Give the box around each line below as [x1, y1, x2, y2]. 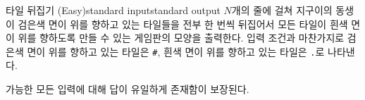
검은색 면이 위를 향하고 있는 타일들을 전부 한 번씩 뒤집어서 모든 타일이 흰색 [18, 16, 348, 31]
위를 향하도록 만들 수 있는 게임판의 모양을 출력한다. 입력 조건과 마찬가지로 [18, 30, 345, 45]
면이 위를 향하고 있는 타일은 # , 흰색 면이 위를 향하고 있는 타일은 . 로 [27, 44, 325, 58]
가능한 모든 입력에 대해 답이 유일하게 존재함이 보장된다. [6, 82, 249, 96]
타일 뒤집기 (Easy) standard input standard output [6, 3, 221, 17]
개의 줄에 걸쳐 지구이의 [231, 3, 333, 17]
